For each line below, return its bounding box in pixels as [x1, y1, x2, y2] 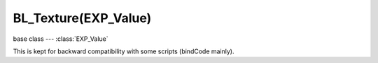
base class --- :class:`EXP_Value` [13, 35, 108, 43]
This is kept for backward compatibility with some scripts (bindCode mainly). [13, 47, 234, 55]
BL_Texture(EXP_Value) [13, 10, 152, 26]
